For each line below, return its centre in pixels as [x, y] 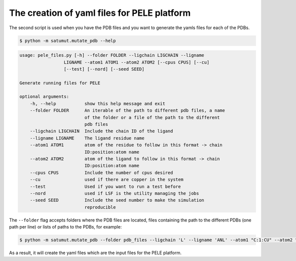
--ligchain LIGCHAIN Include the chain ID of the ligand [101, 131]
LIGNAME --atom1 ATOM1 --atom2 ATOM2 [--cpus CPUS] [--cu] [136, 62]
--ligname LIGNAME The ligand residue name [87, 138]
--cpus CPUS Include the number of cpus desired [101, 172]
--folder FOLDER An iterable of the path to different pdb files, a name [128, 111]
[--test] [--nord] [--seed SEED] [104, 69]
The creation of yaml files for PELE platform [100, 13]
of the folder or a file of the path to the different [152, 117]
